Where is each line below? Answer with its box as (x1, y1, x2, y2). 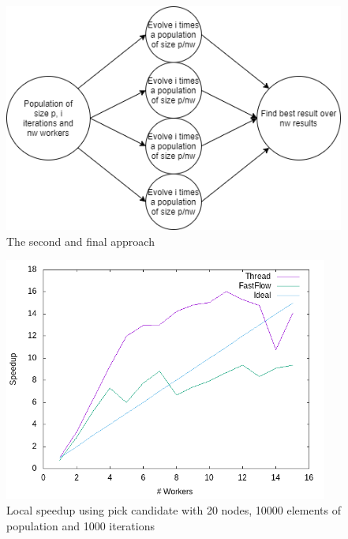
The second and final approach (6, 232, 155, 249)
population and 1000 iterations (6, 517, 155, 533)
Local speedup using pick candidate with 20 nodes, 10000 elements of (6, 502, 341, 518)
